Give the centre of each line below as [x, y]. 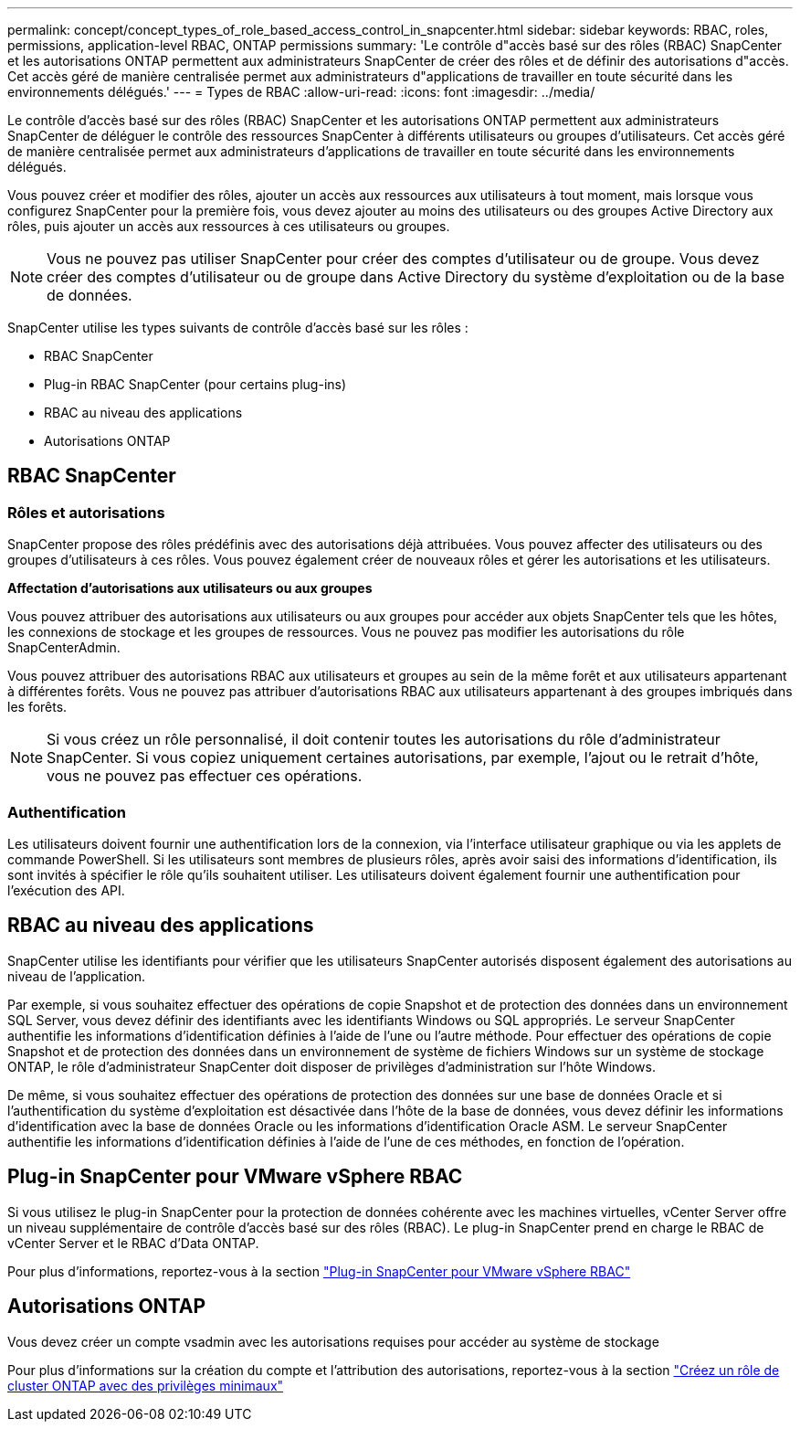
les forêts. [37, 707]
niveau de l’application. [77, 976]
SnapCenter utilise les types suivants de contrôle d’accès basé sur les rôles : [238, 328]
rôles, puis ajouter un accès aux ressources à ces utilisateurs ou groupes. [229, 226]
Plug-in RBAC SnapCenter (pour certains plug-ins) [195, 384]
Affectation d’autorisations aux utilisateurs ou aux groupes [190, 588]
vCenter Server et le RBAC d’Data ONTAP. [133, 1243]
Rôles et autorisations [86, 512]
